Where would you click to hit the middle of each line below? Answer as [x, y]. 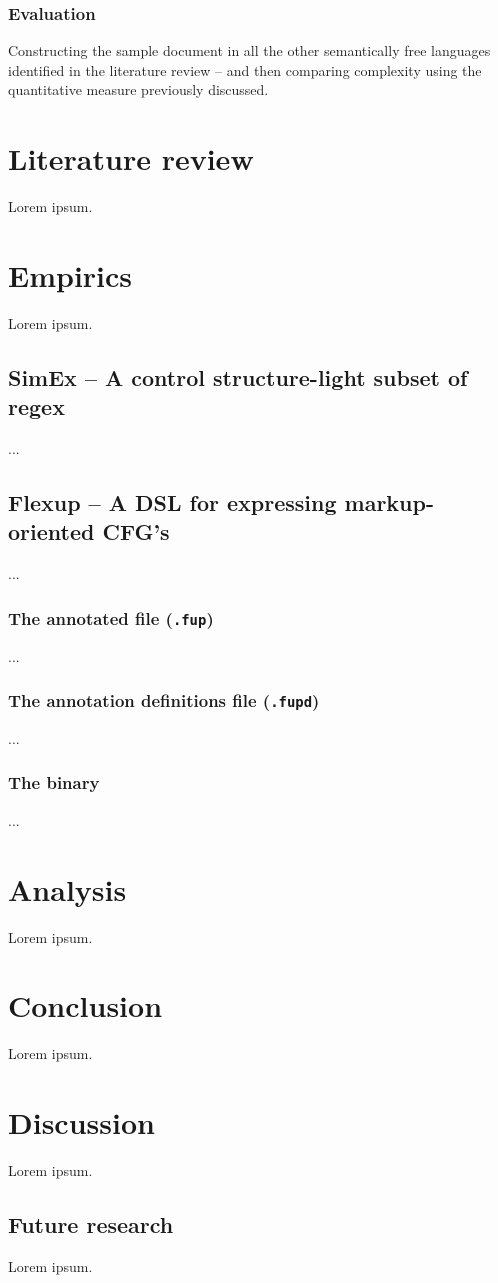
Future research [91, 1223]
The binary [54, 782]
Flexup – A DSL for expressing [172, 502]
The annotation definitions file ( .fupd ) [164, 700]
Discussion [81, 1122]
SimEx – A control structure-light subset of [238, 376]
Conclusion [85, 1005]
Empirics [70, 274]
